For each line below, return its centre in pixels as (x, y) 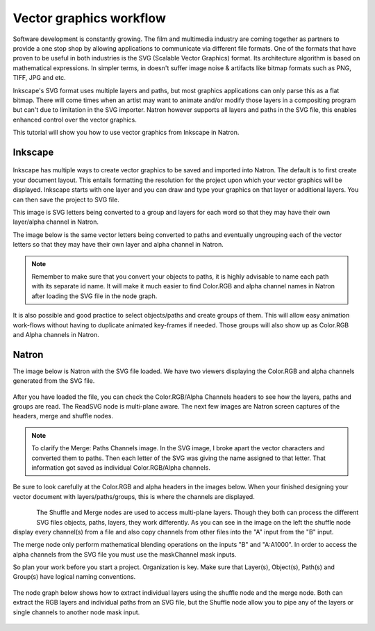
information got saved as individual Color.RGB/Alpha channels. (121, 467)
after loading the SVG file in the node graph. (94, 296)
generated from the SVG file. (54, 381)
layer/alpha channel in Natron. (56, 222)
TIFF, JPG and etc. (39, 78)
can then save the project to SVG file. (66, 199)
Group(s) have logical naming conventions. (74, 577)
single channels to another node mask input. (76, 612)
